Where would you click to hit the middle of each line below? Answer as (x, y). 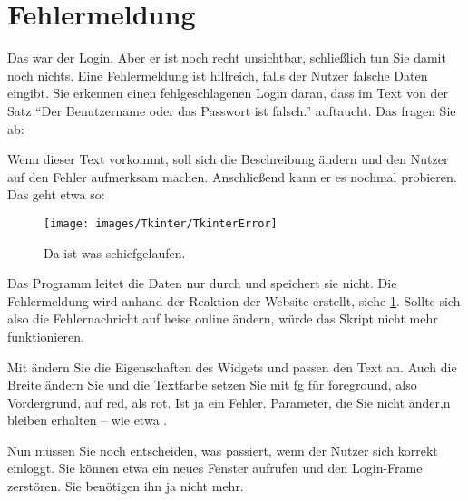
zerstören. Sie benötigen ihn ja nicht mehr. (126, 486)
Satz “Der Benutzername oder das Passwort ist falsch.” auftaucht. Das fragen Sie (232, 110)
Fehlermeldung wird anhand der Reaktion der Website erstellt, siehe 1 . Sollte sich (234, 300)
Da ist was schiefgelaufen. (115, 252)
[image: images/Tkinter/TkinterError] (161, 223)
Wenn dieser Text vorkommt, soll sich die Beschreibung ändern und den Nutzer (228, 159)
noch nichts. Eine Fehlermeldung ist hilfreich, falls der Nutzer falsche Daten (218, 75)
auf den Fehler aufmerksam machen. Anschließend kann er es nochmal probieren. (232, 176)
